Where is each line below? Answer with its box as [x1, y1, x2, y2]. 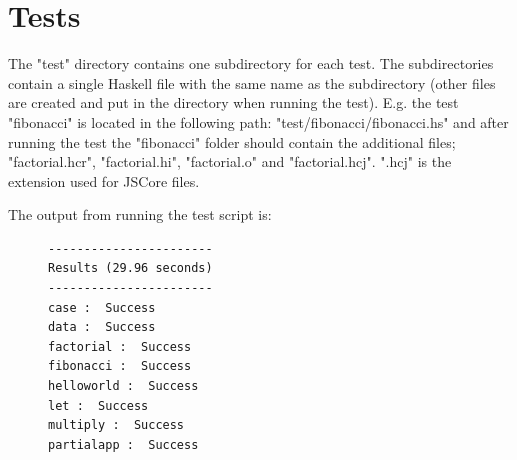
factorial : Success [48, 339, 192, 354]
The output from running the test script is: [8, 204, 272, 225]
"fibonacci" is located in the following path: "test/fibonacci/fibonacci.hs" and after [8, 111, 509, 132]
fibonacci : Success [48, 359, 192, 374]
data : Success [48, 320, 156, 335]
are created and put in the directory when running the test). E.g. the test [8, 92, 459, 113]
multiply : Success [48, 418, 185, 433]
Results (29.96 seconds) [48, 261, 213, 276]
